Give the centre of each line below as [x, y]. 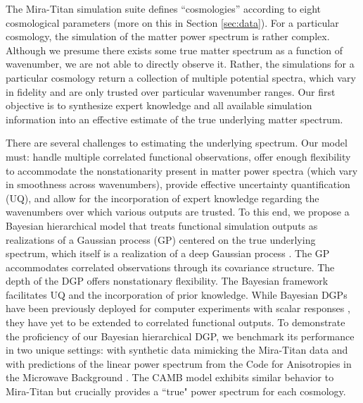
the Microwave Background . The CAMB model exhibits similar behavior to [170, 377]
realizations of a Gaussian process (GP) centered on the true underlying [161, 239]
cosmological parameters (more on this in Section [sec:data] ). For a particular [172, 22]
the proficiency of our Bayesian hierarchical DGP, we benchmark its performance [180, 336]
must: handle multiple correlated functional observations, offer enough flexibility [178, 156]
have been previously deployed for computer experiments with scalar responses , [178, 308]
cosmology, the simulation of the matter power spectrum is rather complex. [168, 36]
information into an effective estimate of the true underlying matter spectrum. [174, 119]
